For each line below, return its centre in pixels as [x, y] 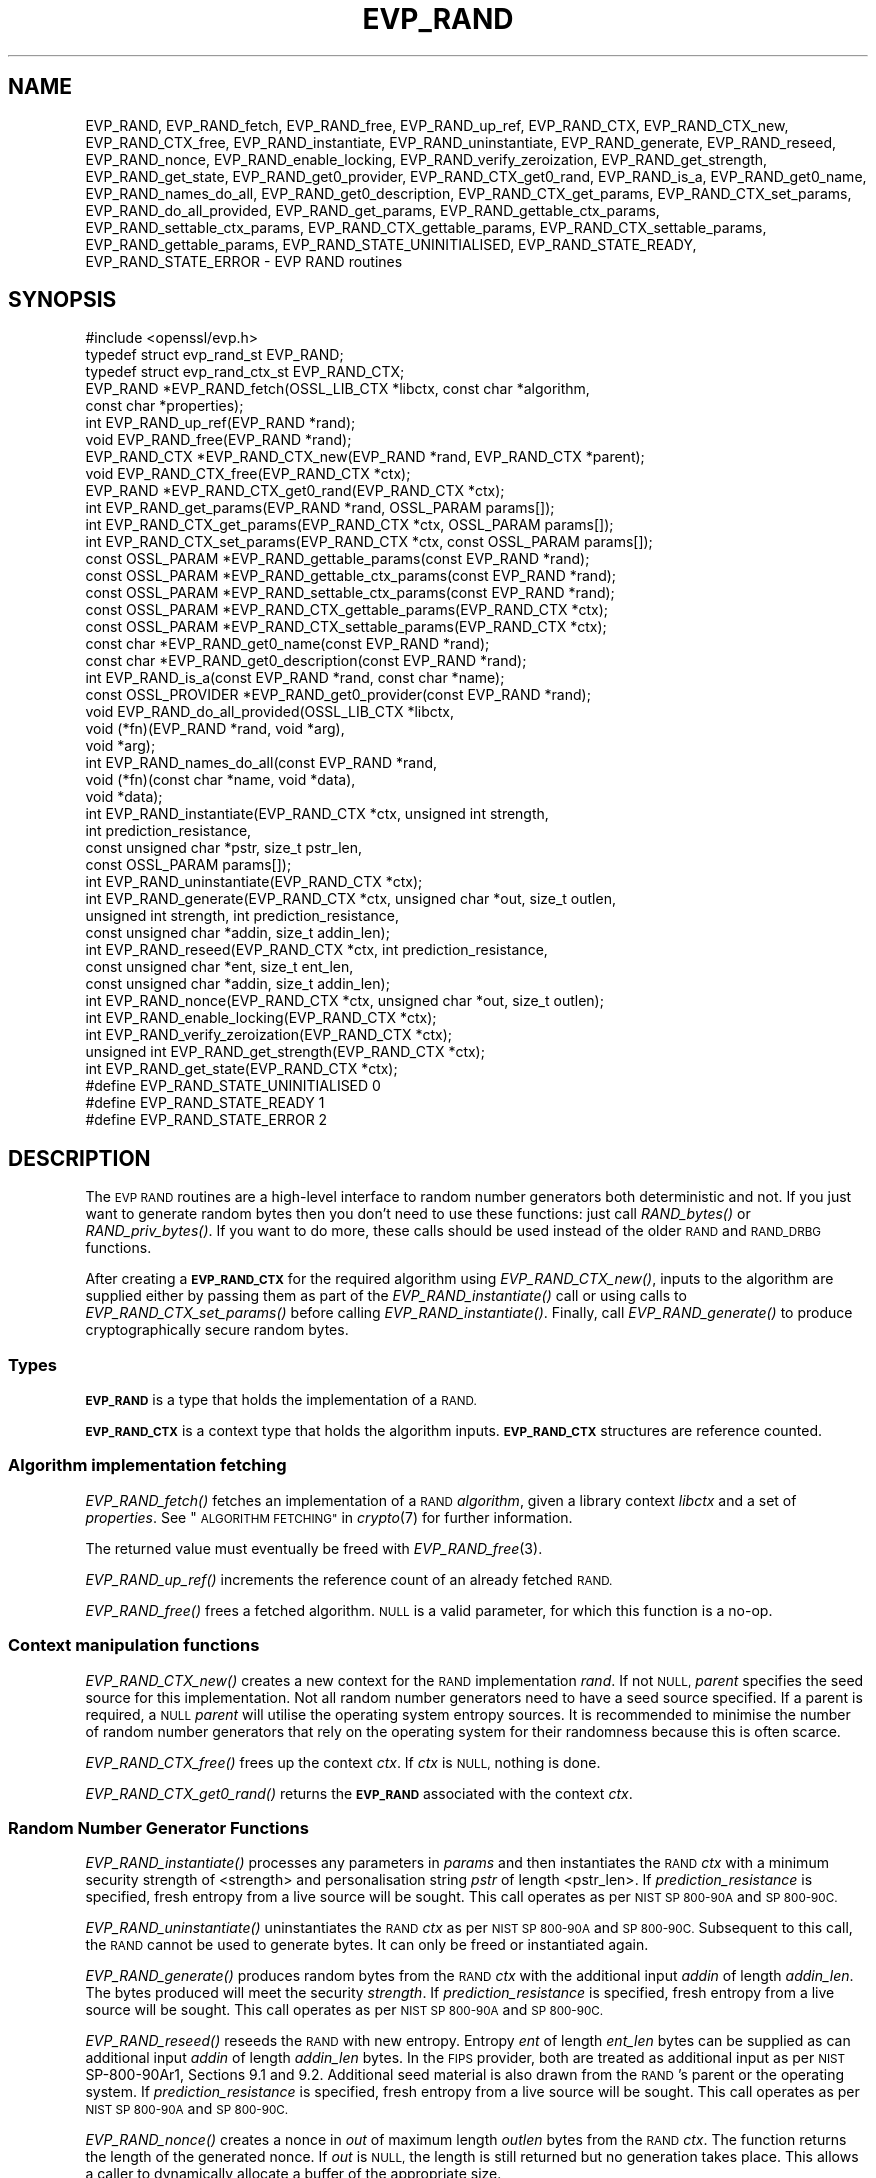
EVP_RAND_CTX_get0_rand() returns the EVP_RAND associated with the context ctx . [359, 1793]
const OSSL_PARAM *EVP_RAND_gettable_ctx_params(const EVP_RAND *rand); [351, 576]
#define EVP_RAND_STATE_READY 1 [205, 1103]
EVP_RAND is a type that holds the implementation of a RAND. [281, 1400]
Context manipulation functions [134, 1645]
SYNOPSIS [62, 300]
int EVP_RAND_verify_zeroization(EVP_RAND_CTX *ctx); [269, 1035]
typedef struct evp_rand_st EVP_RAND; [214, 355]
